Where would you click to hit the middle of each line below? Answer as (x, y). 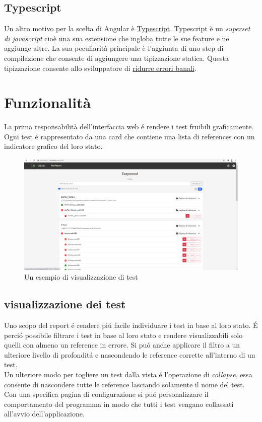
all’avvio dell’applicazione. (44, 414)
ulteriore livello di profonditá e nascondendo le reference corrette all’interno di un (130, 354)
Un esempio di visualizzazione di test (81, 277)
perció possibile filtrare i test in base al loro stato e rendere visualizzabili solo (123, 335)
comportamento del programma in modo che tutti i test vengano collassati (119, 404)
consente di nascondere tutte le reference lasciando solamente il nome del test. (124, 384)
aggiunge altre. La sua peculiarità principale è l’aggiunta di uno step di (114, 48)
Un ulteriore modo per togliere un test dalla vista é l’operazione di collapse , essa (128, 374)
